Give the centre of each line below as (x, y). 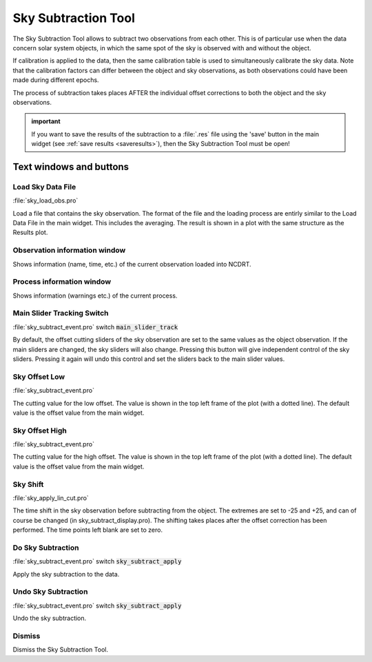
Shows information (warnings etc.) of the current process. (95, 296)
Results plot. (30, 232)
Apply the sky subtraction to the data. (66, 574)
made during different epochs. (56, 80)
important (46, 121)
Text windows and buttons (71, 166)
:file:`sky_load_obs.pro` (45, 200)
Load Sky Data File (44, 187)
